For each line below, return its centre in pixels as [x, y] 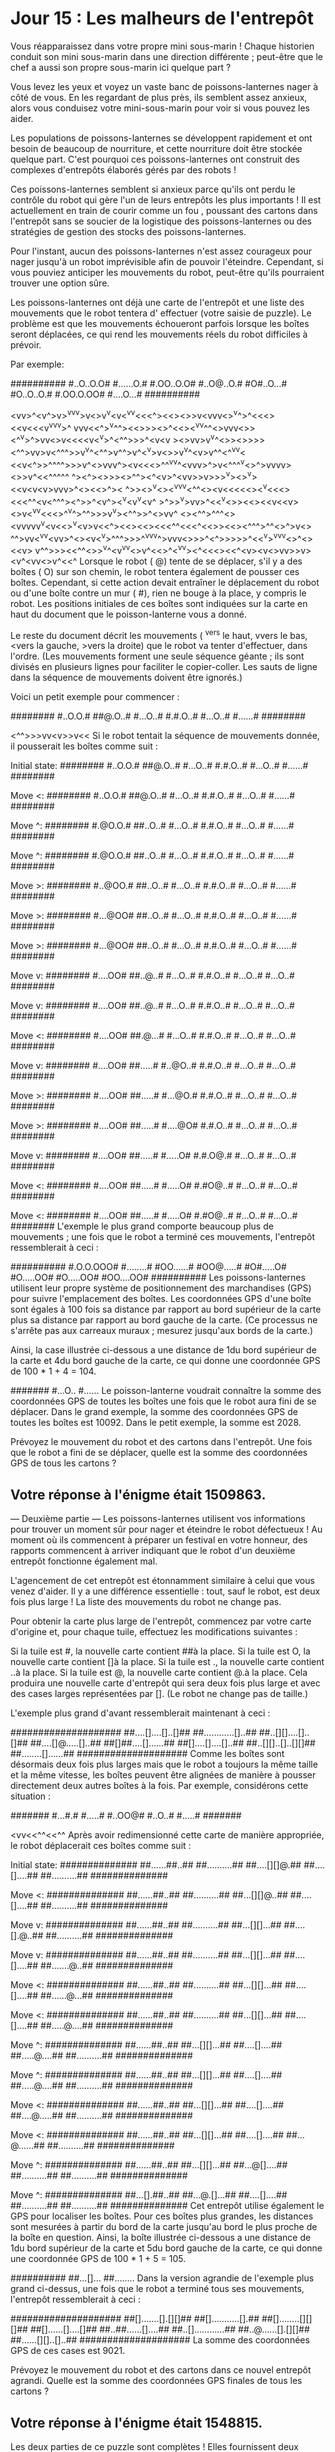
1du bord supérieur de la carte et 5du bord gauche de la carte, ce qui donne [166, 2248]
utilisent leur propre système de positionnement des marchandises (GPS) [161, 1288]
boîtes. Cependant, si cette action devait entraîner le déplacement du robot [165, 582]
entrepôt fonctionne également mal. [84, 1561]
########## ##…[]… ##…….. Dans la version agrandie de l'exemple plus [162, 2278]
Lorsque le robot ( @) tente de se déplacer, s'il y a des [191, 561]
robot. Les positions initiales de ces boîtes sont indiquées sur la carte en [159, 603]
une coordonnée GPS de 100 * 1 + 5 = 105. [98, 2259]
